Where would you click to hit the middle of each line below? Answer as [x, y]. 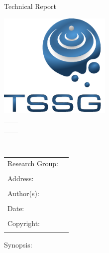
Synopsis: [18, 245]
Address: [21, 178]
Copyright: [24, 223]
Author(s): [23, 193]
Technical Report [30, 6]
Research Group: [33, 163]
